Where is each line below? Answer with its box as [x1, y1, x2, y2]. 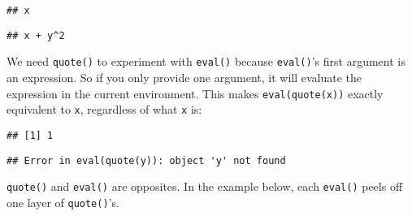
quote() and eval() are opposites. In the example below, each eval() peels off [7, 178, 403, 195]
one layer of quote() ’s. [7, 193, 119, 210]
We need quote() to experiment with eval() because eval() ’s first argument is [7, 53, 405, 70]
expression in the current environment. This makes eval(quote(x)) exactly [7, 84, 384, 102]
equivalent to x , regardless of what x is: [7, 101, 202, 118]
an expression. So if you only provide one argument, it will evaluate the [7, 68, 362, 85]
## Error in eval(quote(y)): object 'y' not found [7, 154, 286, 166]
